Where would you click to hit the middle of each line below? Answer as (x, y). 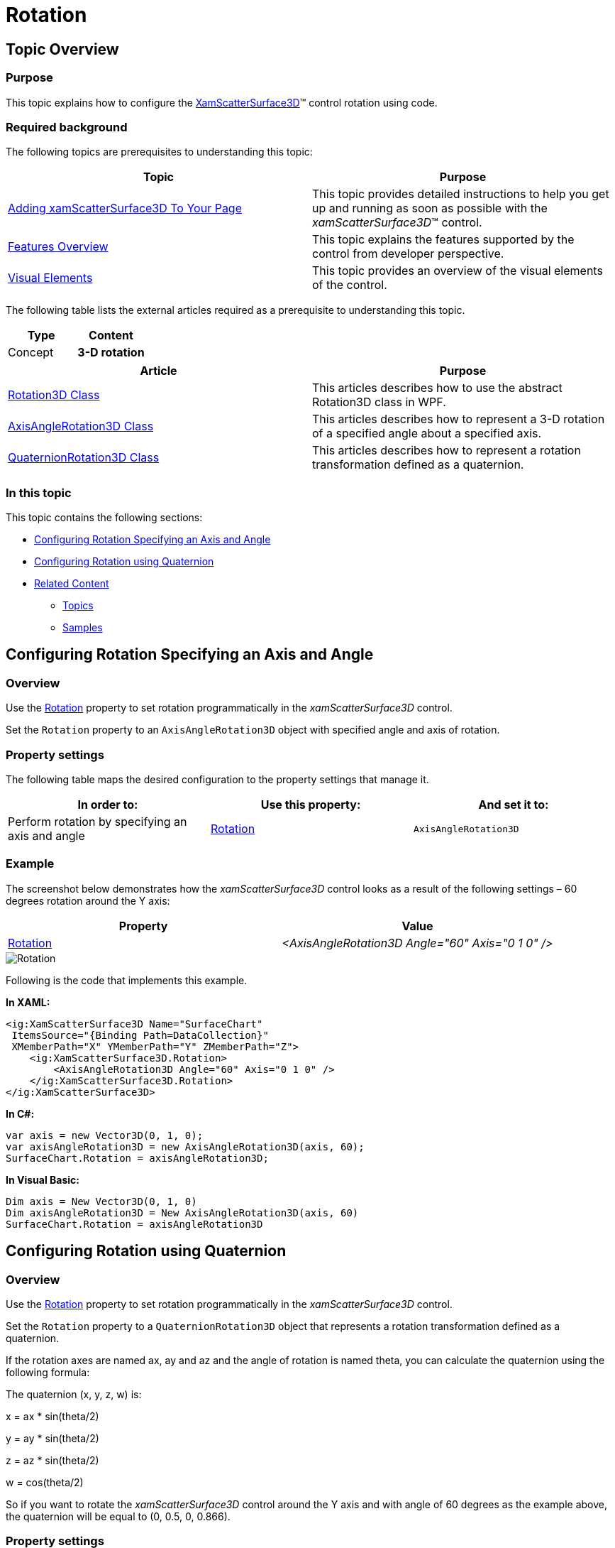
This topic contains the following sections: (104, 518)
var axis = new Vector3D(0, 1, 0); (105, 1135)
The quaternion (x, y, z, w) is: (74, 1394)
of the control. (350, 285)
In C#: (20, 1113)
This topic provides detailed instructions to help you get (461, 194)
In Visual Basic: (43, 1179)
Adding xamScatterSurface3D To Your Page (125, 208)
